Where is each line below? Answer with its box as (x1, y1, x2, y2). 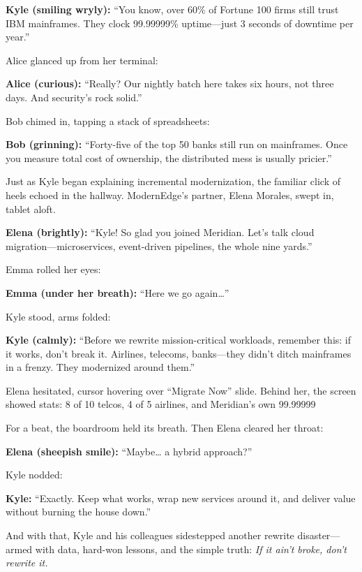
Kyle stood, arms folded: (6, 309, 111, 323)
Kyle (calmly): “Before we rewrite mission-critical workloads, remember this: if (6, 332, 352, 347)
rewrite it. (6, 555, 48, 570)
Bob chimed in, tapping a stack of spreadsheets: (6, 113, 210, 128)
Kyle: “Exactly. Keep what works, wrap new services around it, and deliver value (6, 490, 356, 505)
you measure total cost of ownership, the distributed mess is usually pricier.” (6, 150, 332, 165)
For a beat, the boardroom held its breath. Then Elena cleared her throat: (6, 420, 324, 435)
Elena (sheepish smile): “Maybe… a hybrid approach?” (6, 443, 252, 458)
